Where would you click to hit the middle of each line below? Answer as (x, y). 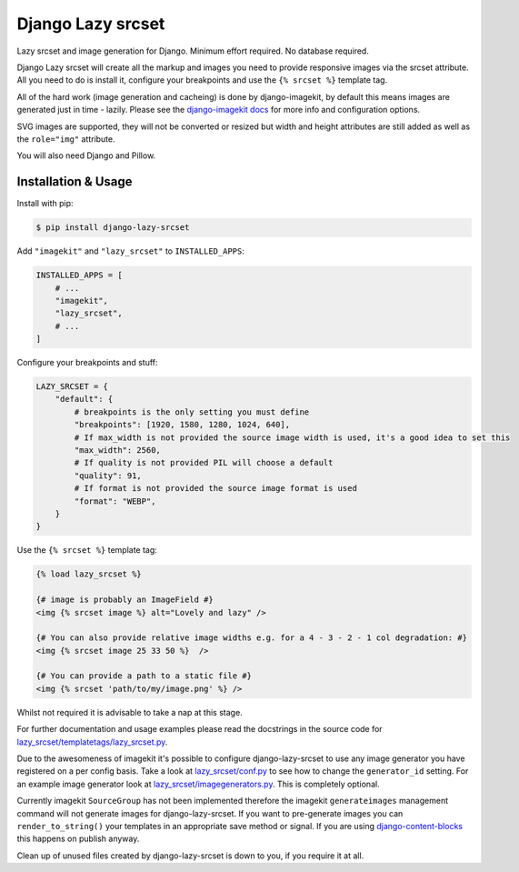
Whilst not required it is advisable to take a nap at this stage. (130, 712)
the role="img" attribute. (66, 139)
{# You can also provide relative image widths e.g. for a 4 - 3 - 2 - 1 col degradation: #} (252, 638)
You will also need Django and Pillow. (86, 155)
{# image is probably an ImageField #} (125, 600)
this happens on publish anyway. (78, 839)
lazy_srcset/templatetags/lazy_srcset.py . (92, 742)
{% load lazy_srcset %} (89, 574)
